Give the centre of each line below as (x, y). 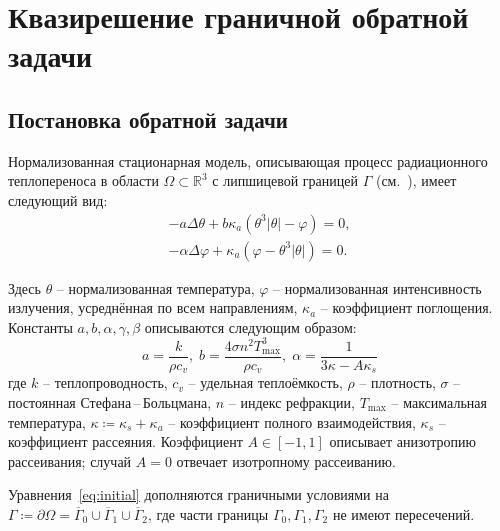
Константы (40, 326)
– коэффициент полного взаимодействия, (292, 421)
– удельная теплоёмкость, (265, 382)
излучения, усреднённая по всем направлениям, (153, 307)
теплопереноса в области (83, 180)
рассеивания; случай (70, 460)
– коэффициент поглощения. (406, 307)
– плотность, (397, 382)
